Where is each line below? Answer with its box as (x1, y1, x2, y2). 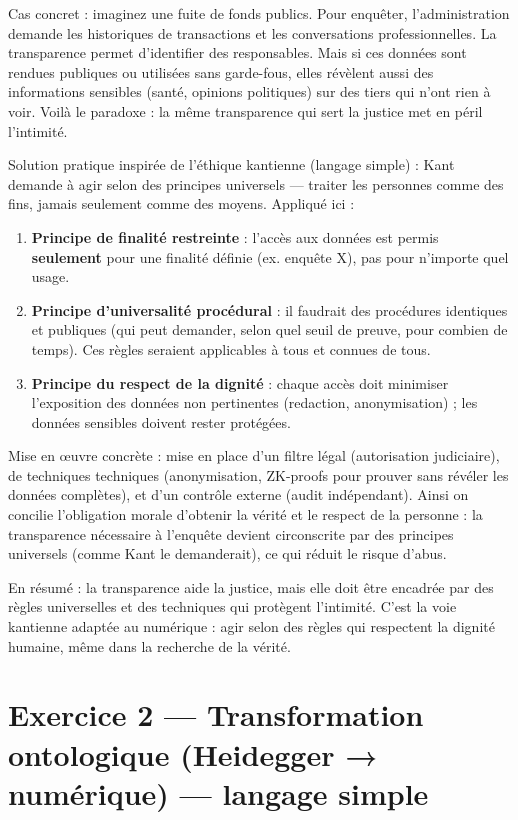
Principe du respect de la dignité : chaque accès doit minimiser (31, 372, 449, 393)
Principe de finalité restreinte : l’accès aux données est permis (31, 226, 439, 247)
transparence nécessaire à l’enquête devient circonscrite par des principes (8, 523, 454, 544)
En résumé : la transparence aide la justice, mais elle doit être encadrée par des (8, 576, 494, 597)
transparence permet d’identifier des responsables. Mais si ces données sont (8, 42, 467, 63)
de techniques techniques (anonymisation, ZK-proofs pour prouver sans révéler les (8, 464, 509, 485)
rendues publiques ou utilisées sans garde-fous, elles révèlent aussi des (8, 61, 434, 82)
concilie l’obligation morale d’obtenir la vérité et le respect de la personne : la (8, 504, 483, 525)
